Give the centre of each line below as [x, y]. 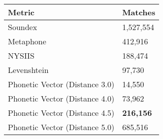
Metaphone [27, 41]
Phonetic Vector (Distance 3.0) [61, 84]
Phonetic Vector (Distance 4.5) [61, 113]
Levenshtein [28, 70]
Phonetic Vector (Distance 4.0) [61, 98]
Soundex [23, 27]
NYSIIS [21, 55]
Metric [21, 12]
